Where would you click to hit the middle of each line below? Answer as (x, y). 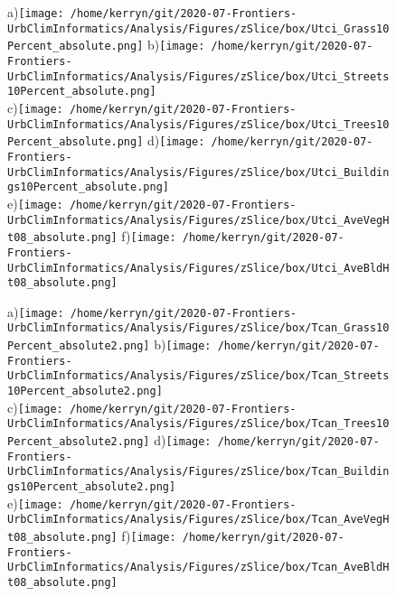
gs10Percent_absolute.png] (88, 187)
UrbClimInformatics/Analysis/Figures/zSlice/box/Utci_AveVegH (198, 220)
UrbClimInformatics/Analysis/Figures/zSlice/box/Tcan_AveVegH (198, 520)
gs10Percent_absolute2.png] (92, 487)
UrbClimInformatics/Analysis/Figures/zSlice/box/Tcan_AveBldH (198, 568)
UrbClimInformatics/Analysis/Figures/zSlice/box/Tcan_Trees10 (198, 424)
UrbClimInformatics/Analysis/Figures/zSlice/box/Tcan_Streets (198, 376)
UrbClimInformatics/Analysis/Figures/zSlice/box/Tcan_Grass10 (198, 328)
